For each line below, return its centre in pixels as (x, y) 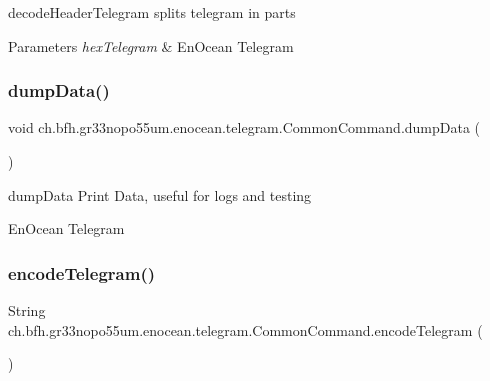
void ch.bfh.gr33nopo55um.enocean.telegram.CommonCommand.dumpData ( (244, 127)
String (27, 310)
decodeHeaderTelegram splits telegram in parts (152, 12)
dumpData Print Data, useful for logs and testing (160, 194)
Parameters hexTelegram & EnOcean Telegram (151, 45)
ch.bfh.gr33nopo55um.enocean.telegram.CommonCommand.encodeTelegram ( (245, 329)
